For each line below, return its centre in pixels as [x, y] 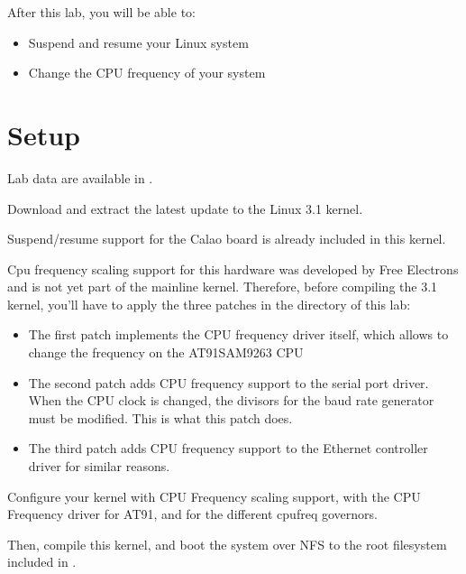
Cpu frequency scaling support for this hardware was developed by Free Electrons [233, 268]
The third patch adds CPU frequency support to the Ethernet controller [228, 448]
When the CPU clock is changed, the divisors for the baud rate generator [231, 400]
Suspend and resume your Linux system [138, 42]
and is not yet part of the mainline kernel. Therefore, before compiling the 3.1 [223, 287]
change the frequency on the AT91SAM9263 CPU [166, 352]
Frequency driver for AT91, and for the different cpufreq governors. [192, 514]
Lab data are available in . [80, 177]
